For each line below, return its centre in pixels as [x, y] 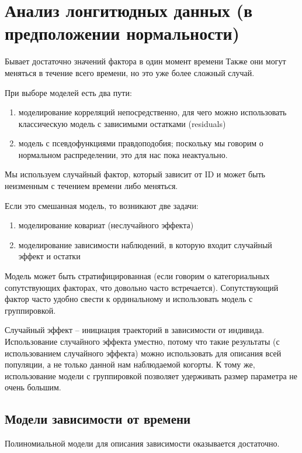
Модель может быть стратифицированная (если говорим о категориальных [137, 276]
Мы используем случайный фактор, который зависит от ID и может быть [135, 174]
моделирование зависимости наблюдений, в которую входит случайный [145, 244]
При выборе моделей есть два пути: [68, 92]
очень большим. [33, 387]
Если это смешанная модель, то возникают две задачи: [102, 205]
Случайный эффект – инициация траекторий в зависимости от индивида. [135, 330]
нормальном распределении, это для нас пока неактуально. [123, 154]
